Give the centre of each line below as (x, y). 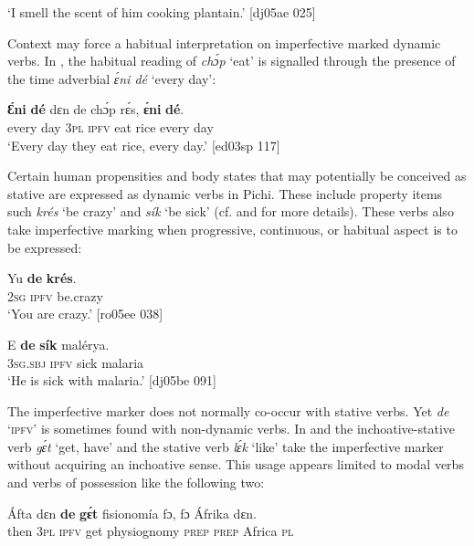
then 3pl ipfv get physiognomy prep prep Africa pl (151, 531)
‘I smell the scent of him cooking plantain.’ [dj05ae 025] (162, 12)
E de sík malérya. (58, 344)
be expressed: (45, 247)
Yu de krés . (42, 278)
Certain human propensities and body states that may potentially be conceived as (237, 176)
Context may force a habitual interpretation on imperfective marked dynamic (224, 42)
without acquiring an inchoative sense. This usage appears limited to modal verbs (236, 464)
